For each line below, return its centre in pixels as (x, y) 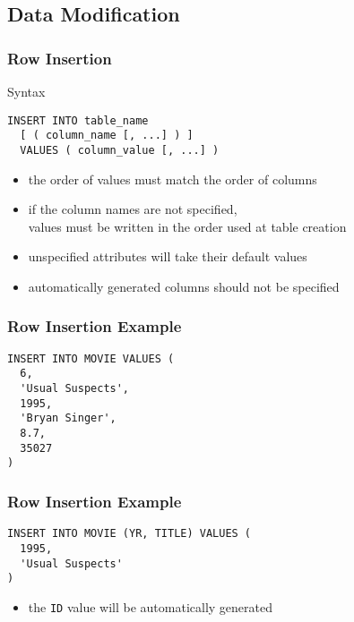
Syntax (26, 91)
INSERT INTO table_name (78, 120)
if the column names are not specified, (133, 209)
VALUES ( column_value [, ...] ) (120, 150)
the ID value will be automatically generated (150, 606)
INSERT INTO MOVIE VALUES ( (91, 358)
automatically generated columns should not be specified (184, 286)
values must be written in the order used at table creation (187, 226)
